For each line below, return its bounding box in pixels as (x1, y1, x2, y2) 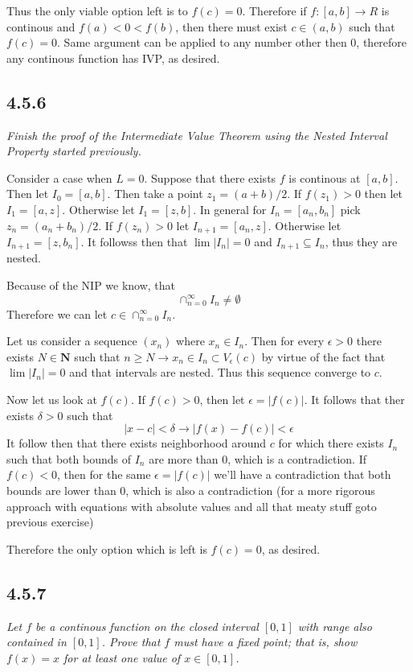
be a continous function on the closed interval (35, 617, 259, 634)
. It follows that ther (304, 391, 405, 408)
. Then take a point (107, 185, 203, 202)
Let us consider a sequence (6, 332, 137, 349)
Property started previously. (6, 142, 141, 159)
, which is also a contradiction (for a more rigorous (125, 481, 375, 498)
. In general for (193, 200, 267, 217)
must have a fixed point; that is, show (174, 633, 358, 650)
